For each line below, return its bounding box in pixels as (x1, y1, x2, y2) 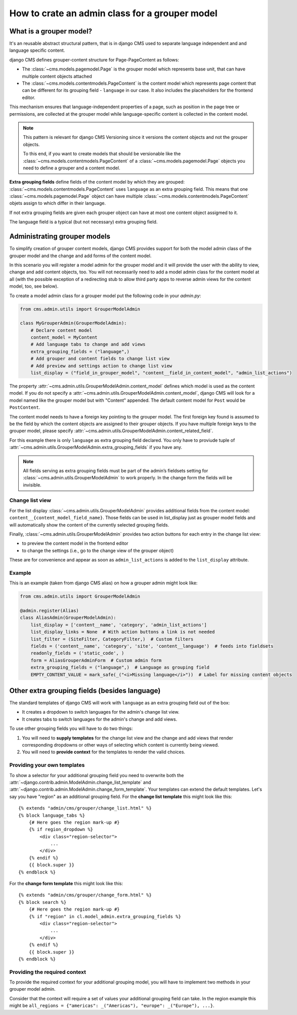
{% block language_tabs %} (18, 812, 86, 818)
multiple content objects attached (22, 73, 92, 79)
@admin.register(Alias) (20, 608, 79, 614)
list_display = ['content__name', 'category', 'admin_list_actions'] (30, 622, 207, 627)
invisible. (23, 482, 41, 488)
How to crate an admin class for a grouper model (9, 8, 218, 19)
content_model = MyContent (30, 335, 98, 340)
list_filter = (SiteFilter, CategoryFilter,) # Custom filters (30, 636, 194, 642)
